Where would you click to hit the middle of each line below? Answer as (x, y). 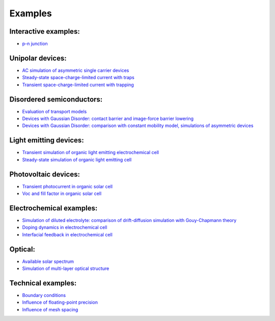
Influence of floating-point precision (60, 302)
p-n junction (35, 44)
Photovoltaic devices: (45, 174)
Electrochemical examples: (53, 208)
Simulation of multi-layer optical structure (66, 268)
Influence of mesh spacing (50, 309)
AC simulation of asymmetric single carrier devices (76, 70)
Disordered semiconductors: (56, 99)
